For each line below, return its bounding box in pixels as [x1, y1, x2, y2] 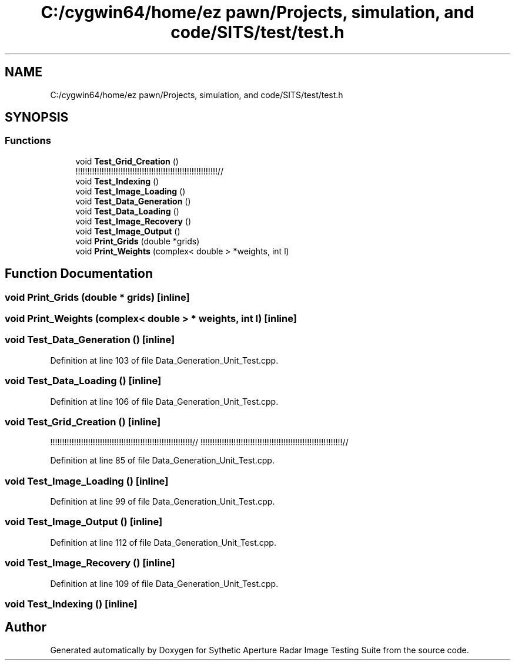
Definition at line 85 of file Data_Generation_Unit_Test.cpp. [50, 455, 275, 466]
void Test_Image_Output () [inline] [5, 516, 163, 528]
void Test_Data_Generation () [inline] [5, 334, 175, 346]
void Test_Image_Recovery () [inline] [5, 557, 175, 569]
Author [5, 620, 46, 635]
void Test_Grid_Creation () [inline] [5, 415, 161, 428]
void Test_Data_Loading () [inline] [5, 375, 162, 387]
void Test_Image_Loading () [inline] [5, 475, 169, 487]
